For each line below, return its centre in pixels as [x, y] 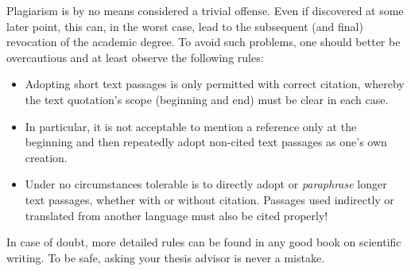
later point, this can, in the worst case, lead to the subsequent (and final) [185, 26]
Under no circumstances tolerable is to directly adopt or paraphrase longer [206, 184]
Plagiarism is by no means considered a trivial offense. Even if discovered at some [205, 10]
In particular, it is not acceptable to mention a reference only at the [191, 126]
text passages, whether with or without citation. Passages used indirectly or [209, 199]
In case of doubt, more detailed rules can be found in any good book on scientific [204, 242]
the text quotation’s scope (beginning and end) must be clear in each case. [207, 99]
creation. [46, 157]
